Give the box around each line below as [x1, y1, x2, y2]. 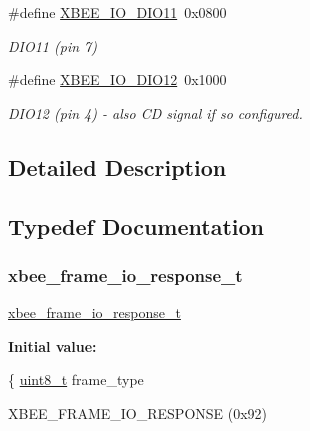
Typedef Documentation [8, 210, 264, 241]
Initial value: [8, 335, 97, 356]
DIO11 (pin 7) [8, 35, 97, 56]
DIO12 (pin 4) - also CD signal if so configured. [8, 102, 303, 123]
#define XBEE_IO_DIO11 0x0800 [8, 2, 227, 22]
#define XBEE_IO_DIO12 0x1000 [8, 69, 227, 90]
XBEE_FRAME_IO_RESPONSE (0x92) [8, 402, 268, 423]
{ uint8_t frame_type [8, 369, 144, 390]
